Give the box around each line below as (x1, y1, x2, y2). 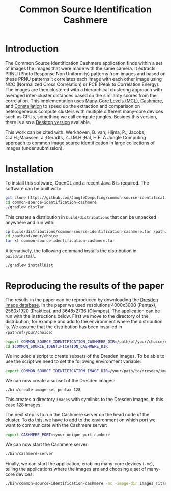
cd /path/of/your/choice (5, 234, 58, 239)
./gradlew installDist (5, 263, 53, 268)
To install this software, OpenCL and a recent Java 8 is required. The (5, 179, 149, 186)
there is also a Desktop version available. (5, 119, 91, 125)
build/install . (5, 253, 37, 259)
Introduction (5, 43, 59, 54)
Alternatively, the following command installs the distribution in (5, 248, 137, 254)
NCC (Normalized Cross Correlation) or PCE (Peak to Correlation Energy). (5, 81, 160, 87)
